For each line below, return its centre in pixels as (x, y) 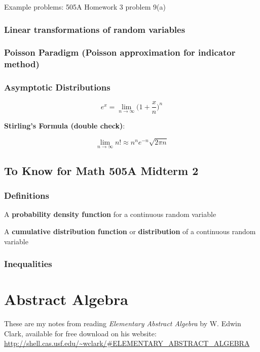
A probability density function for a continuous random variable (110, 214)
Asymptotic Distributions (57, 87)
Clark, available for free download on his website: (80, 333)
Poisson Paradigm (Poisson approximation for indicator (120, 52)
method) (22, 64)
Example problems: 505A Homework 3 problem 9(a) (85, 7)
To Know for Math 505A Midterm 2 (101, 170)
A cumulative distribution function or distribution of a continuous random (130, 231)
